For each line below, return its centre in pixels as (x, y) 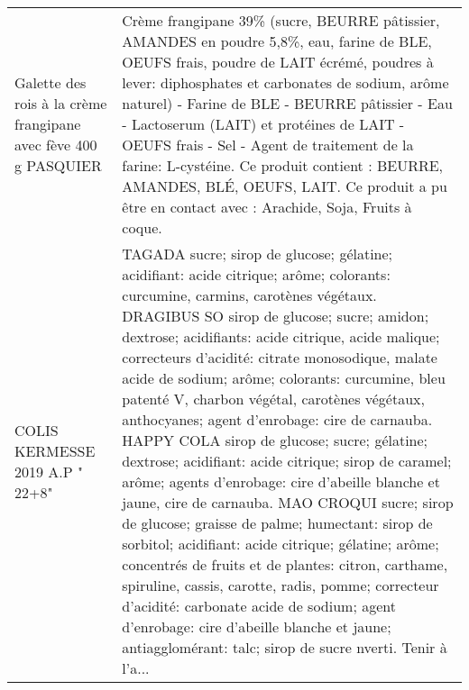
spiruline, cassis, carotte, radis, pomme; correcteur (280, 585)
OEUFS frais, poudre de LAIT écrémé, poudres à (278, 62)
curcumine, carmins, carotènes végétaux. (249, 295)
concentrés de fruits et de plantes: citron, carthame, (285, 564)
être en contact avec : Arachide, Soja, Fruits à (267, 207)
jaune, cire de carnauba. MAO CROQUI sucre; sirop (288, 502)
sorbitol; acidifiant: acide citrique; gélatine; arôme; (280, 544)
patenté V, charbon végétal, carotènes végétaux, (273, 399)
